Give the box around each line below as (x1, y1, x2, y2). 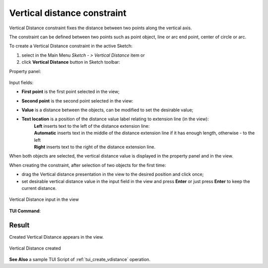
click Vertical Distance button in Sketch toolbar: (21, 59, 120, 65)
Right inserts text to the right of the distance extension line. (34, 144, 156, 150)
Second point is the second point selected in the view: (21, 97, 134, 104)
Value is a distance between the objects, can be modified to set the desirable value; (21, 107, 194, 113)
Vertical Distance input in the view (9, 196, 79, 202)
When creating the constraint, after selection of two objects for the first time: (9, 162, 166, 168)
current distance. (21, 185, 57, 191)
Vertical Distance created (9, 245, 62, 251)
